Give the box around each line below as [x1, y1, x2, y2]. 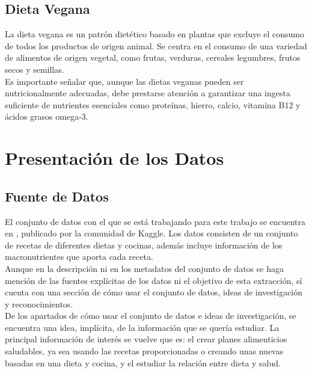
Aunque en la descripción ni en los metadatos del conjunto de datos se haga [5, 262, 284, 274]
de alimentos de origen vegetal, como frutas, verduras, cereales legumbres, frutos [5, 51, 301, 64]
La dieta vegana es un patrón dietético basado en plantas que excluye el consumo [5, 28, 304, 40]
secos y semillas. [5, 63, 64, 75]
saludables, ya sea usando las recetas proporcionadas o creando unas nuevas [5, 345, 284, 357]
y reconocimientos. [5, 297, 73, 310]
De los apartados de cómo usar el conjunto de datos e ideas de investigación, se [5, 309, 296, 322]
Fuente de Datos [5, 186, 109, 205]
